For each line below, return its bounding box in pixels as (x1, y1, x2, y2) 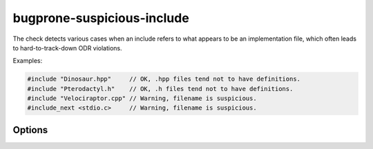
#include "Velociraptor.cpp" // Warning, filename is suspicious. (27, 95, 257, 103)
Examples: (12, 57, 43, 65)
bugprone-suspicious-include (12, 10, 189, 26)
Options (12, 124, 48, 136)
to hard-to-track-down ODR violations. (12, 43, 122, 52)
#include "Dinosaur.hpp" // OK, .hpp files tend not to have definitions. (27, 75, 300, 83)
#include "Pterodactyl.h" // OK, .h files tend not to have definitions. (27, 85, 294, 92)
